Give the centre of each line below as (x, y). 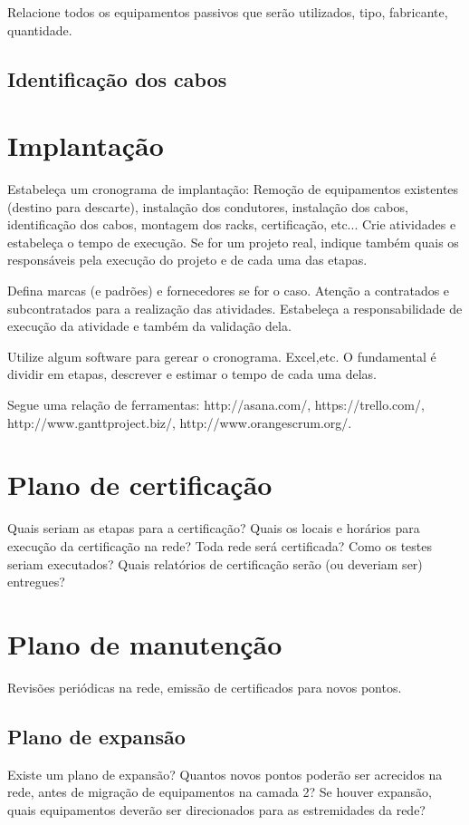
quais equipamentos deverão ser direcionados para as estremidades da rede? (216, 809)
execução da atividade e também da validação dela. (149, 326)
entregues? (36, 582)
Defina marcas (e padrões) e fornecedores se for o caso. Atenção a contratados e (229, 291)
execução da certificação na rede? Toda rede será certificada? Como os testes (220, 545)
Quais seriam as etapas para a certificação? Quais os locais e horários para (214, 528)
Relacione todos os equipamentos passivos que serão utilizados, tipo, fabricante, (228, 12)
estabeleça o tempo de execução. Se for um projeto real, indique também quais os (233, 242)
